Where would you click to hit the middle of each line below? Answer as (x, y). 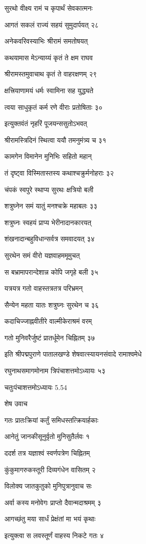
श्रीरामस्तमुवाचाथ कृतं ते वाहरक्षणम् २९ (51, 74)
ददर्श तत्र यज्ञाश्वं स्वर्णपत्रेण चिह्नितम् (47, 453)
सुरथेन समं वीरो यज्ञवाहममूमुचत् (42, 255)
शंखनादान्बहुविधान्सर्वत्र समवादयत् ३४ (50, 239)
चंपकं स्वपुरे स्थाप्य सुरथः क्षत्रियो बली (49, 189)
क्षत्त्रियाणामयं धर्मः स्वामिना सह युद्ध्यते (49, 90)
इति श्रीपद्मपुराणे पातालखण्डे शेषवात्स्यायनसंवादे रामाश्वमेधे (73, 354)
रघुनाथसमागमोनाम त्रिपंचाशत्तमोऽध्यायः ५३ (55, 371)
